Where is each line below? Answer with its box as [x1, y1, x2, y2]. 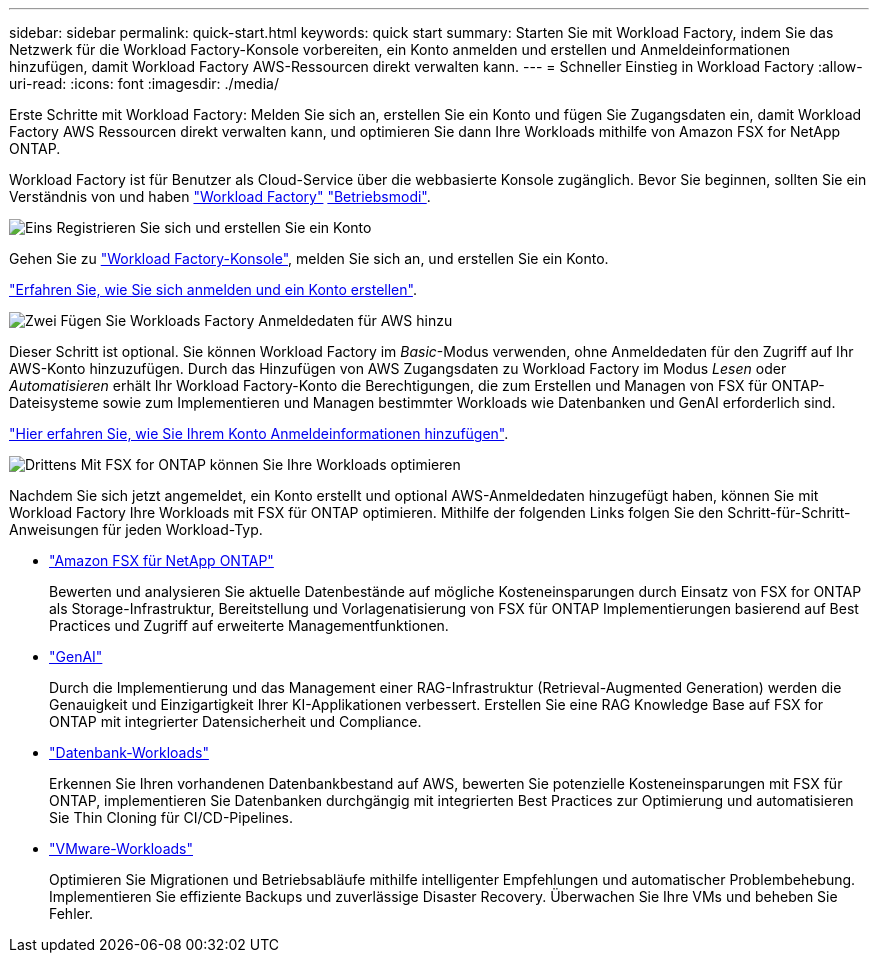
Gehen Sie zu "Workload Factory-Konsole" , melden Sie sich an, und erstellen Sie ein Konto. [9, 250, 609, 267]
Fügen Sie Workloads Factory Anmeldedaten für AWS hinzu [60, 312, 453, 329]
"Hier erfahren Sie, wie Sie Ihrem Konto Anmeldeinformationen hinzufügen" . [9, 425, 509, 442]
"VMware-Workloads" [49, 840, 193, 857]
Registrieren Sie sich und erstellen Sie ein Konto [56, 219, 372, 236]
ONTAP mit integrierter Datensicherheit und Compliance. [49, 713, 422, 730]
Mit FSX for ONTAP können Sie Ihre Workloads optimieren [80, 456, 461, 473]
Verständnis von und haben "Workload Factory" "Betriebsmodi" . [9, 188, 431, 205]
